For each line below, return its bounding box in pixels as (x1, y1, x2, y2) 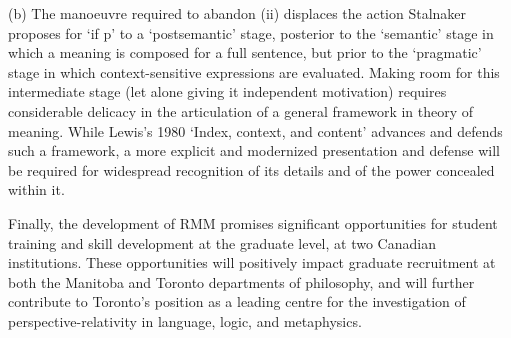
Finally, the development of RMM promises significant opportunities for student (8, 212, 498, 233)
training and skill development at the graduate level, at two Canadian (8, 232, 436, 253)
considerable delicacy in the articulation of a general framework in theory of (8, 100, 474, 121)
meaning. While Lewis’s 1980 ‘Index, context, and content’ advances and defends (8, 120, 503, 141)
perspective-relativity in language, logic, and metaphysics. (8, 310, 362, 331)
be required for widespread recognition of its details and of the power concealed (8, 159, 495, 180)
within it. (8, 179, 65, 200)
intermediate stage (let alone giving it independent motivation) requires (8, 81, 447, 102)
